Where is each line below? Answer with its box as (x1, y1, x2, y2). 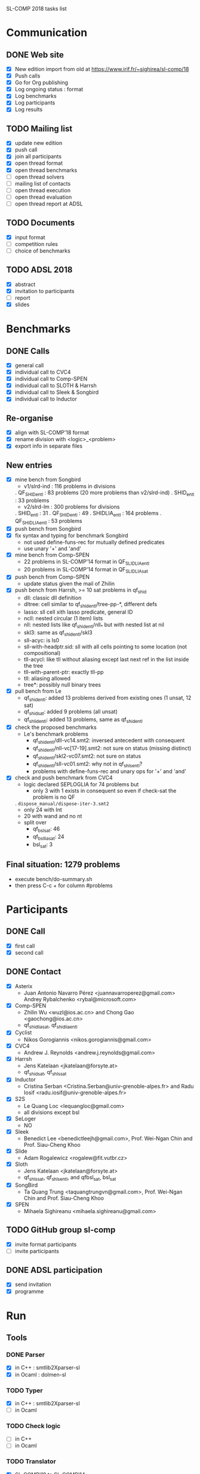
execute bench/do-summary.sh (14, 875, 93, 882)
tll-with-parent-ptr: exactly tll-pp (23, 668, 104, 675)
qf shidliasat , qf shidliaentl (23, 1021, 78, 1030)
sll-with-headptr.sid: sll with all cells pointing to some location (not (23, 643, 187, 650)
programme (14, 1288, 44, 1295)
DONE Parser (6, 1350, 45, 1359)
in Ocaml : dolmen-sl (14, 1371, 66, 1378)
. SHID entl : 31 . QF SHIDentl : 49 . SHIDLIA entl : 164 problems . (14, 509, 162, 518)
